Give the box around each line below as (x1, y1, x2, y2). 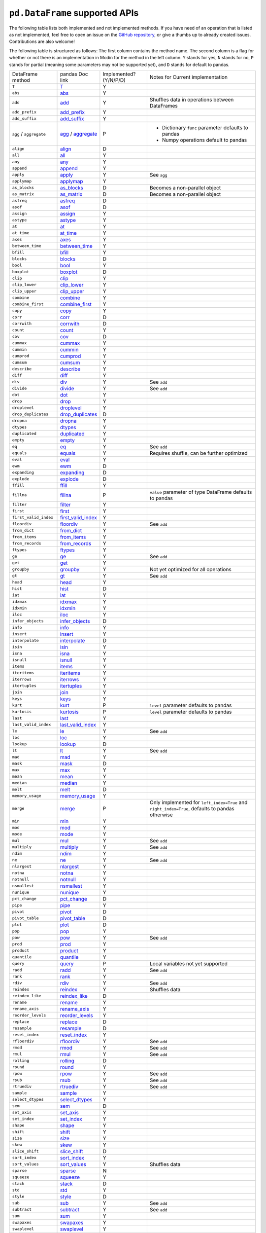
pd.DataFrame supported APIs (9, 7, 139, 18)
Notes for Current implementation (149, 73, 228, 80)
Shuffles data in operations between (149, 96, 234, 103)
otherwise (149, 811, 173, 818)
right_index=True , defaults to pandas (149, 805, 234, 812)
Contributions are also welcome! (9, 38, 75, 44)
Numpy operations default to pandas (162, 136, 247, 143)
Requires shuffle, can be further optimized (149, 449, 248, 456)
